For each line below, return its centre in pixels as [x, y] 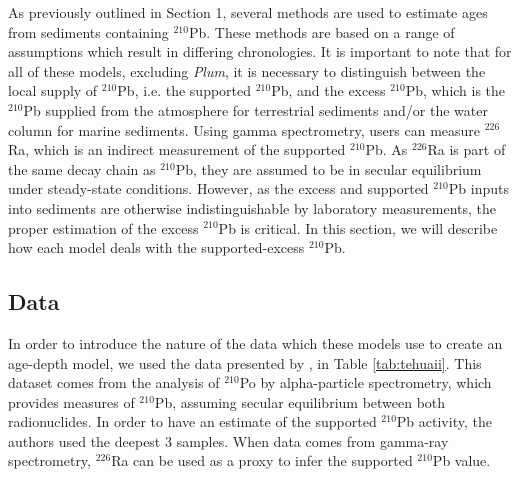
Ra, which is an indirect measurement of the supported [177, 149]
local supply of [53, 90]
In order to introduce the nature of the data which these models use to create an [255, 342]
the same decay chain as [82, 168]
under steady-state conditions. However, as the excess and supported [218, 188]
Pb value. [461, 460]
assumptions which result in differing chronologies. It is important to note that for [260, 51]
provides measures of [71, 401]
